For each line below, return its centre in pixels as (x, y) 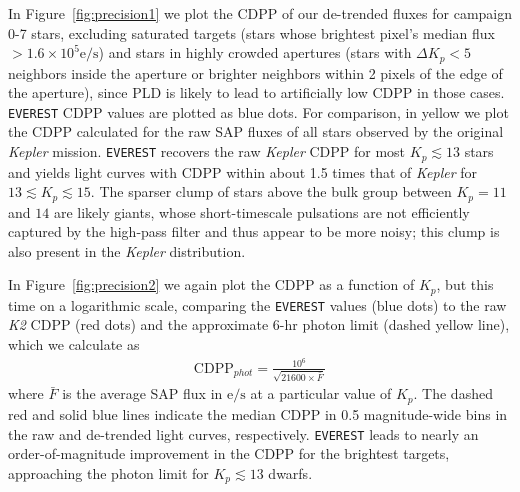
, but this (465, 284)
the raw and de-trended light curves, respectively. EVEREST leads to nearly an (243, 433)
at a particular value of (321, 393)
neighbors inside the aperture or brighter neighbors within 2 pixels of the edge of (255, 72)
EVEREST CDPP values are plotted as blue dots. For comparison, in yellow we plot (258, 111)
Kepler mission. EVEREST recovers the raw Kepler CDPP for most (207, 151)
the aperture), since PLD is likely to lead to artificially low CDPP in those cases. (256, 92)
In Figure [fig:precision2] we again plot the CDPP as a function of (211, 284)
